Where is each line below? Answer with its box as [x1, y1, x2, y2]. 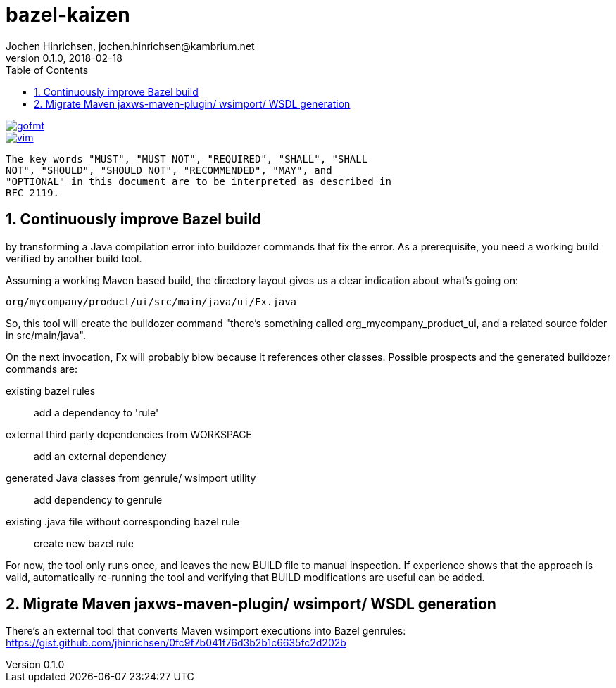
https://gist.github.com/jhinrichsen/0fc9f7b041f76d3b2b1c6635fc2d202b [6, 637, 346, 649]
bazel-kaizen [6, 3, 130, 27]
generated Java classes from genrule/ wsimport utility [6, 471, 256, 484]
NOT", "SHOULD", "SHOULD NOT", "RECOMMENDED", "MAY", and [6, 164, 332, 176]
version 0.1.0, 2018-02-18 [6, 51, 122, 64]
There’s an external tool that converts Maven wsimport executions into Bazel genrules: [6, 625, 406, 637]
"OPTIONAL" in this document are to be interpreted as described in [6, 175, 391, 187]
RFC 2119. [6, 186, 59, 198]
